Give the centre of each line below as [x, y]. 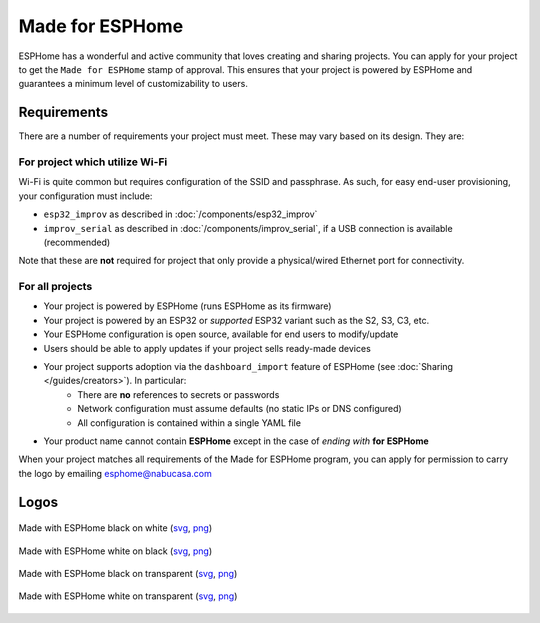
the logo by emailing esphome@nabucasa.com [115, 473]
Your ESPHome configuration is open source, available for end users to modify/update [221, 334]
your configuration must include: [85, 196]
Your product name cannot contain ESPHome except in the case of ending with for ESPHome [236, 441]
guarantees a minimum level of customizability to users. [133, 84]
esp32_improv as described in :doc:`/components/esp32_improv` [180, 214]
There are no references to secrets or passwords [178, 394]
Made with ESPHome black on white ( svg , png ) [115, 528]
